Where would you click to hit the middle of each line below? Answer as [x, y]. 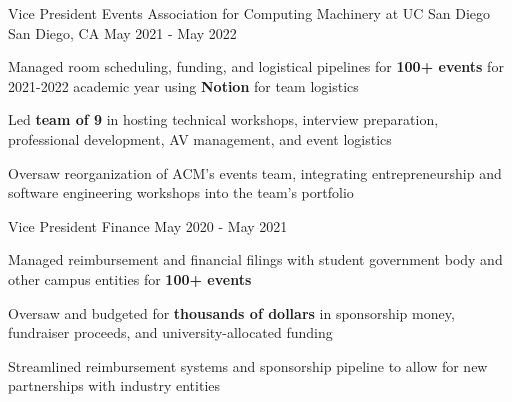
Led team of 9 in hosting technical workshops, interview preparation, [223, 119]
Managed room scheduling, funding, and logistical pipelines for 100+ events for [256, 66]
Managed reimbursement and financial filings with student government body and [255, 259]
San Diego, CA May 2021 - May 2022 [122, 32]
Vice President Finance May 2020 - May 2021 [148, 225]
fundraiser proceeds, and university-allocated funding [170, 332]
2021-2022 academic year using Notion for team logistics [183, 85]
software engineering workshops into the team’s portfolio [181, 192]
